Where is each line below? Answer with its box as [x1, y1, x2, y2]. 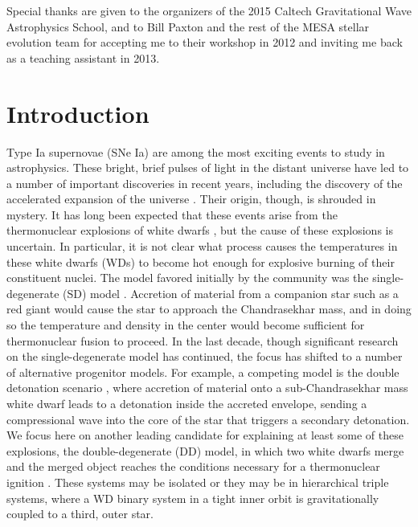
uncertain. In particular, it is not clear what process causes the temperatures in [6, 238, 398, 255]
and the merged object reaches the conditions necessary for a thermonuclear [6, 458, 380, 475]
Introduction [6, 96, 150, 129]
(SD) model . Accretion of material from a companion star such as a [63, 284, 399, 301]
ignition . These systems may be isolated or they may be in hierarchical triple [6, 473, 389, 490]
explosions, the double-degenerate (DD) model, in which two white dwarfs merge [6, 442, 404, 459]
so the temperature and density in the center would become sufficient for [6, 317, 365, 333]
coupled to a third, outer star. [6, 505, 154, 522]
